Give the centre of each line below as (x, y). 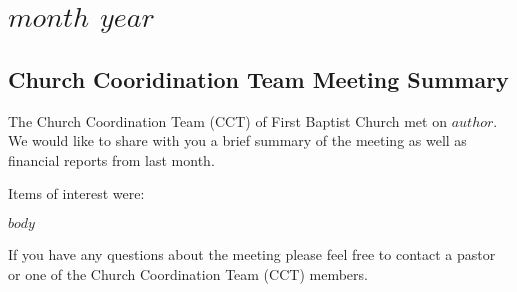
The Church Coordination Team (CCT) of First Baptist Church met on (227, 120)
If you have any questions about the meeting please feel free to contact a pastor (252, 253)
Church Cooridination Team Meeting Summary (258, 78)
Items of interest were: (76, 193)
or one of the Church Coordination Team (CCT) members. (188, 273)
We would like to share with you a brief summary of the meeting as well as (237, 140)
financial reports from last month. (111, 159)
